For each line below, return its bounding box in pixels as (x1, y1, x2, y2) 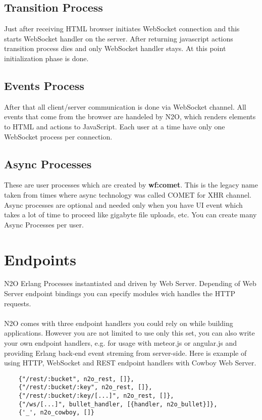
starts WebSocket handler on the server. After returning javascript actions (4, 33, 233, 43)
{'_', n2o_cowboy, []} (18, 409, 94, 416)
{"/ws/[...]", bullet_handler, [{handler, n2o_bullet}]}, (18, 400, 218, 408)
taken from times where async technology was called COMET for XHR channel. (4, 189, 251, 200)
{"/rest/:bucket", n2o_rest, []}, (18, 375, 134, 383)
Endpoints (4, 249, 76, 269)
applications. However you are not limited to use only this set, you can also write (4, 328, 255, 338)
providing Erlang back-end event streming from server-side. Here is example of (4, 347, 247, 358)
